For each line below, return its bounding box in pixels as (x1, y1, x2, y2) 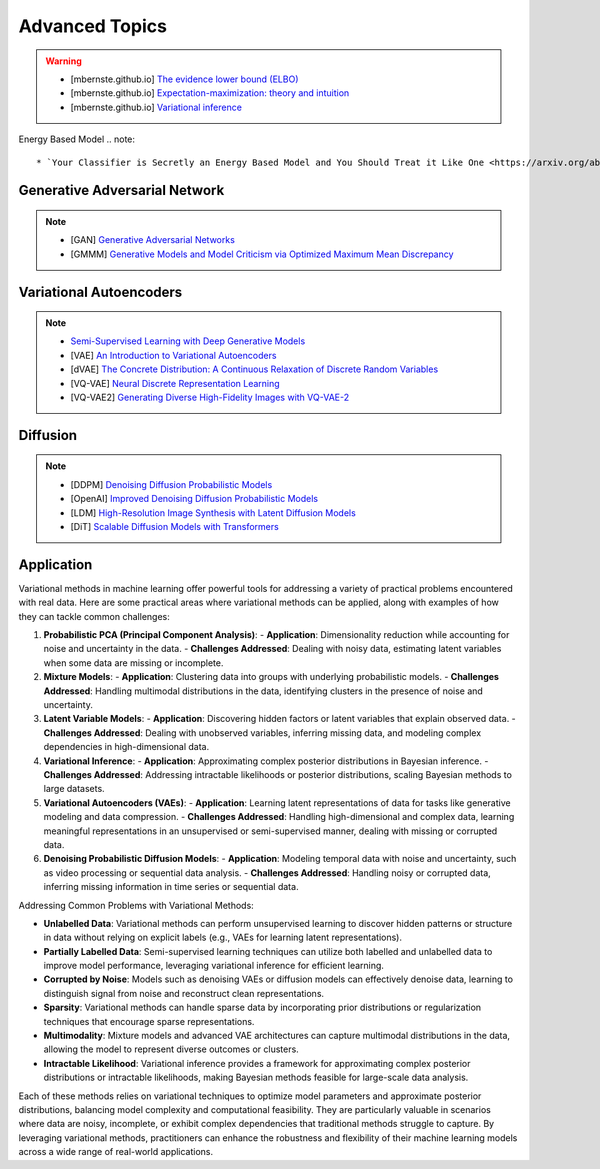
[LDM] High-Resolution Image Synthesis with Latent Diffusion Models (70, 506, 357, 519)
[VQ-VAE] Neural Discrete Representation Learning (70, 377, 280, 389)
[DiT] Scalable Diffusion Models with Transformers (70, 521, 279, 533)
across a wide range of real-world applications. (18, 1146, 214, 1158)
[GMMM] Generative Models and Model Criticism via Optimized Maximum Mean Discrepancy (70, 248, 454, 260)
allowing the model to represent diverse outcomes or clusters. (43, 1043, 299, 1055)
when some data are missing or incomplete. (43, 656, 224, 669)
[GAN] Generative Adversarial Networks (70, 234, 235, 246)
